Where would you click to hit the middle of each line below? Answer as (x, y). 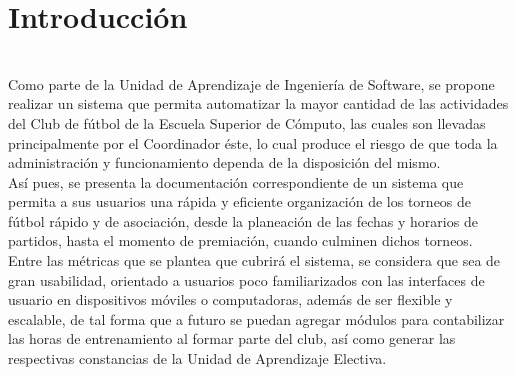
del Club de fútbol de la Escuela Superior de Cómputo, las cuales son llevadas (247, 122)
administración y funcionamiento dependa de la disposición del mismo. (224, 162)
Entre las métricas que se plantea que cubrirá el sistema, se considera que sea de (254, 260)
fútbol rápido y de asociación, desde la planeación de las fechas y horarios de (243, 220)
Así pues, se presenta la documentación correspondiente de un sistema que (236, 181)
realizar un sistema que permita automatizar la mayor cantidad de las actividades (258, 103)
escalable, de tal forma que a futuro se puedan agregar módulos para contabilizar (256, 318)
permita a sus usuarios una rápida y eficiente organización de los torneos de (240, 201)
